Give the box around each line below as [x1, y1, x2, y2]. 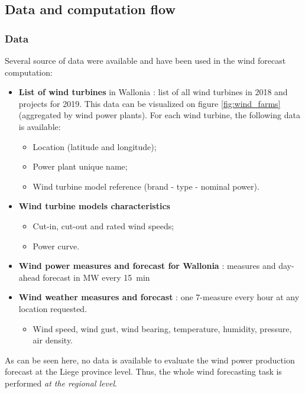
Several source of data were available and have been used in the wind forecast [5, 54, 286, 66]
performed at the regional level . [5, 376, 117, 389]
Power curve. [33, 239, 80, 252]
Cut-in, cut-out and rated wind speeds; [33, 219, 174, 232]
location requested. [18, 302, 87, 314]
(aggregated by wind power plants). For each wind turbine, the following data [18, 109, 300, 121]
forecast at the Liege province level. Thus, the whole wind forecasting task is [5, 365, 282, 378]
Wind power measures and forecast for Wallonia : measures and [18, 259, 276, 272]
